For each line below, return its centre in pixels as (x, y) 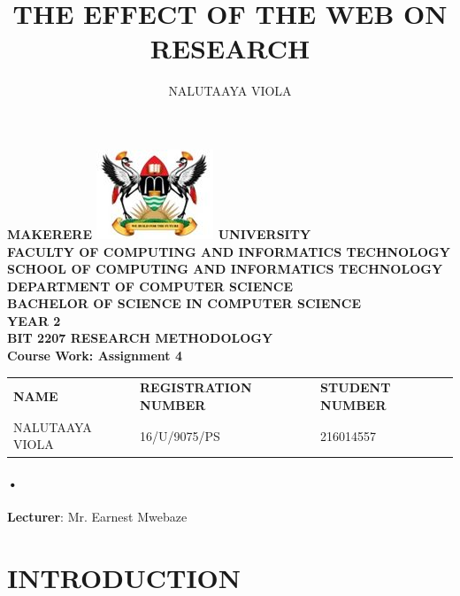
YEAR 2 (34, 320)
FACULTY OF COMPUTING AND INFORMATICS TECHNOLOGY (229, 251)
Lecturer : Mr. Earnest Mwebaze (97, 517)
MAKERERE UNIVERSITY (159, 233)
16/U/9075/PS (180, 435)
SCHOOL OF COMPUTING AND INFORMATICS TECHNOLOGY (225, 269)
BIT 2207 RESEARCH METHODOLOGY (140, 338)
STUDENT (356, 387)
